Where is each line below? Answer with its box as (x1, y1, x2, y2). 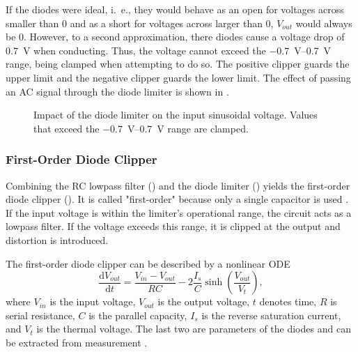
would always (295, 15, 352, 30)
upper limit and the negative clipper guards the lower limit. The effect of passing (6, 70, 351, 84)
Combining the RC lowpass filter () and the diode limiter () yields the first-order (6, 178, 350, 192)
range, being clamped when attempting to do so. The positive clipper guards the (6, 56, 350, 71)
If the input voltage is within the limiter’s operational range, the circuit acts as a (6, 205, 352, 220)
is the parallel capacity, (88, 307, 187, 322)
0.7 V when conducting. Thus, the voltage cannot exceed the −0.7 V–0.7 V (6, 43, 332, 57)
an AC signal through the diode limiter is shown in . (6, 84, 229, 98)
